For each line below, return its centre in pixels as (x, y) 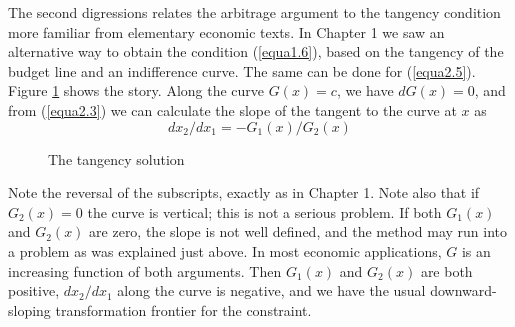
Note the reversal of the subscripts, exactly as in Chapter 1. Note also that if (244, 192)
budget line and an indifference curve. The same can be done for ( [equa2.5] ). (242, 70)
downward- (463, 290)
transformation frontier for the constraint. (183, 309)
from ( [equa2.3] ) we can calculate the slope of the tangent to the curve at (232, 109)
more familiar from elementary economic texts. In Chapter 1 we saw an (226, 31)
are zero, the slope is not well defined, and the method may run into (298, 231)
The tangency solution (116, 158)
